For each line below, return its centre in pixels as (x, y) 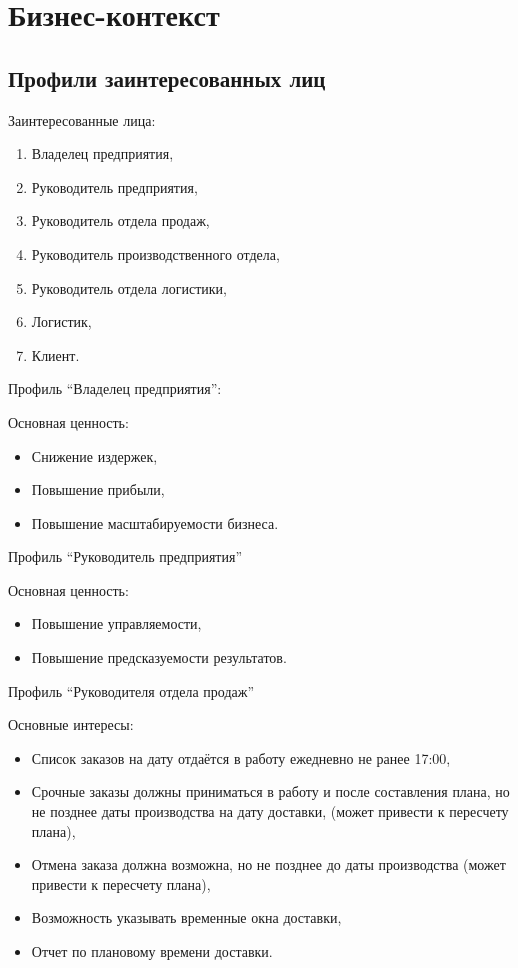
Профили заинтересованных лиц (167, 77)
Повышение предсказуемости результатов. (159, 657)
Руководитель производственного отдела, (155, 253)
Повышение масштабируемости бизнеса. (155, 522)
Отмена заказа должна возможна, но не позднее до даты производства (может (268, 864)
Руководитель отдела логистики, (129, 287)
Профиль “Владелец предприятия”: (115, 388)
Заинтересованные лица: (82, 119)
